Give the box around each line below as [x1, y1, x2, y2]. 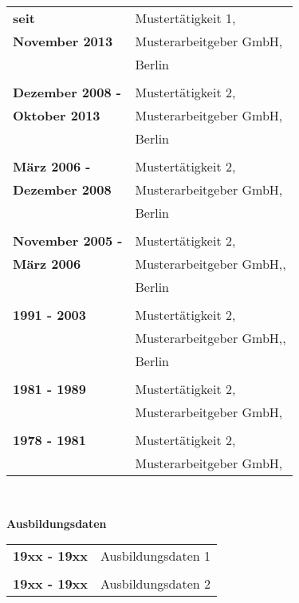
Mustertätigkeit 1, [135, 9, 236, 27]
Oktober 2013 [13, 106, 100, 124]
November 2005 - [13, 231, 123, 250]
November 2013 [13, 32, 113, 50]
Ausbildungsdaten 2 [100, 574, 211, 593]
